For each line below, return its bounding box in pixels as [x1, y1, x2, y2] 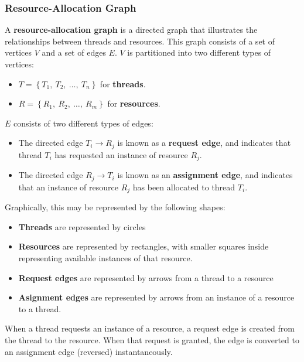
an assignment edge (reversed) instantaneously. [5, 345, 173, 357]
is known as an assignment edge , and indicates [117, 169, 293, 181]
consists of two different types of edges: [13, 117, 153, 129]
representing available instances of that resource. [18, 251, 193, 264]
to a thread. [18, 302, 62, 315]
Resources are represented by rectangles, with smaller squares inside [18, 240, 269, 252]
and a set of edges [42, 46, 106, 59]
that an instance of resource [18, 180, 118, 193]
